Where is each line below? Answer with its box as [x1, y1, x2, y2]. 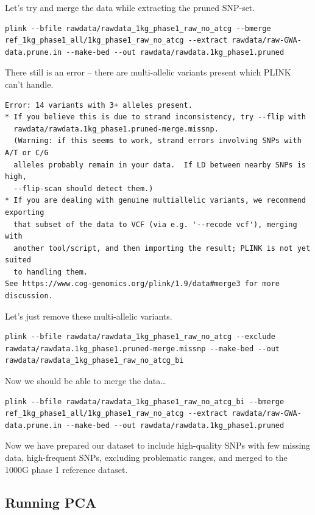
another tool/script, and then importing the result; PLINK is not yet [13, 243, 311, 253]
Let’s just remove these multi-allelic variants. [5, 309, 172, 322]
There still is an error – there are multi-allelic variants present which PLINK [5, 66, 291, 79]
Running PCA [5, 492, 97, 511]
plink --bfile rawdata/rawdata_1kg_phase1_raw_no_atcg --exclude [5, 332, 275, 342]
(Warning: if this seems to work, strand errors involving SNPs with [13, 136, 302, 145]
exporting [5, 208, 44, 217]
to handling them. [13, 267, 88, 276]
